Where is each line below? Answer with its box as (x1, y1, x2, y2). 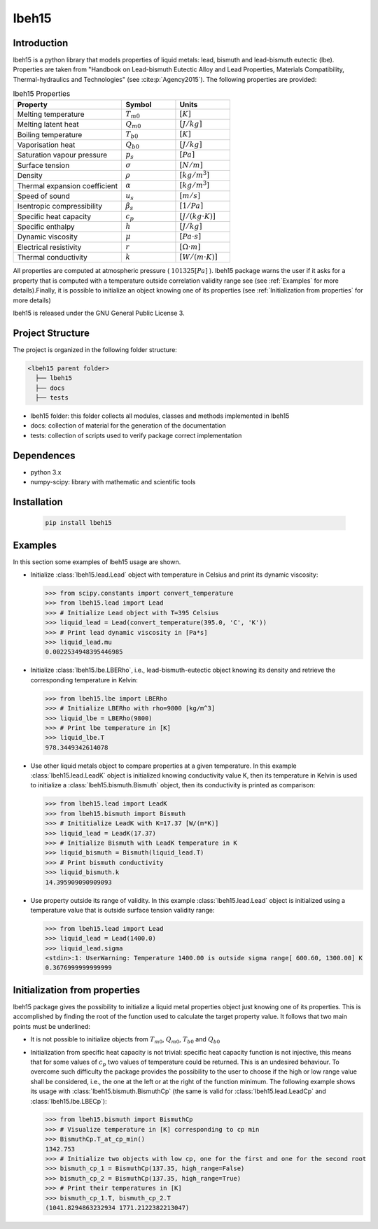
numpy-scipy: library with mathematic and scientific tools (30, 478, 196, 486)
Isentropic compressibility (17, 202, 103, 211)
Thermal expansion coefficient (17, 181, 118, 190)
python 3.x (30, 468, 62, 476)
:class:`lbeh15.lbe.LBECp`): (30, 1097, 108, 1105)
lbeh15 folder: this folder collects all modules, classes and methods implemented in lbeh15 (30, 412, 290, 420)
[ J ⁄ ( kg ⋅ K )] (179, 211, 216, 220)
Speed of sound (17, 191, 70, 201)
